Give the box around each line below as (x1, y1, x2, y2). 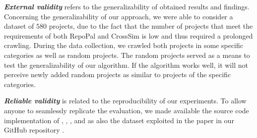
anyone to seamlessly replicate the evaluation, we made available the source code (4, 105, 249, 115)
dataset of (4, 21, 34, 31)
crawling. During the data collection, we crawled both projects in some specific (4, 40, 244, 50)
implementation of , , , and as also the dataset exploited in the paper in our (4, 115, 234, 125)
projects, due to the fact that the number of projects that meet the (49, 21, 253, 31)
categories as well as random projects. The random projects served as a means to (4, 49, 250, 60)
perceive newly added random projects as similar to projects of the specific (4, 69, 231, 80)
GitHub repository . (4, 125, 64, 135)
